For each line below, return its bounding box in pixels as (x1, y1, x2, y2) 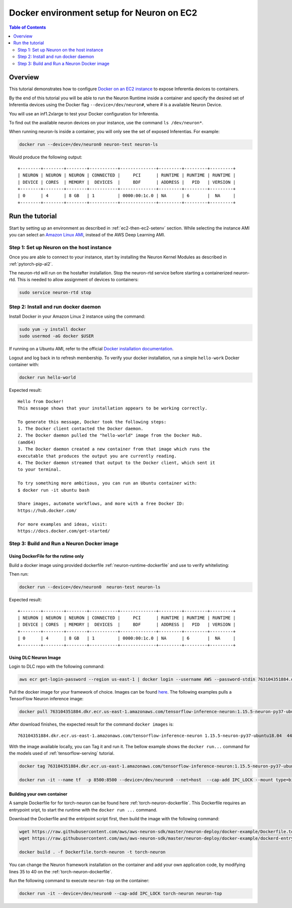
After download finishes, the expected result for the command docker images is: (9, 721, 174, 727)
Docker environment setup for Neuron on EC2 (9, 7, 198, 18)
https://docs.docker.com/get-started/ (18, 528, 110, 534)
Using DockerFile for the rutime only (9, 553, 84, 559)
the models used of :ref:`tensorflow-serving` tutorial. (9, 751, 115, 756)
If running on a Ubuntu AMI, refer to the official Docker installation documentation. (9, 346, 174, 352)
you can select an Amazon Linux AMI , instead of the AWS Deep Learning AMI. (9, 232, 165, 237)
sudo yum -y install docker (19, 327, 86, 332)
